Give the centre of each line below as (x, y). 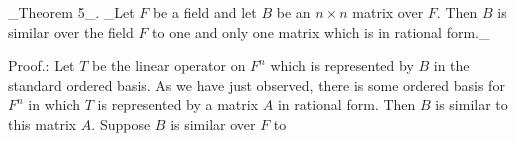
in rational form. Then (346, 104)
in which (54, 104)
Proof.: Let (41, 65)
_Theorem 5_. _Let (71, 12)
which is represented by (342, 65)
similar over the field (71, 31)
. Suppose (121, 123)
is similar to (471, 104)
